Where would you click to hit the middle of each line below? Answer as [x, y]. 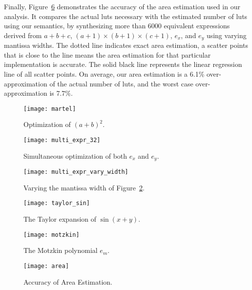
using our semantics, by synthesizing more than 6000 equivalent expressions [117, 26]
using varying [226, 35]
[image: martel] [50, 109]
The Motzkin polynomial [61, 250]
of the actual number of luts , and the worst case [121, 83]
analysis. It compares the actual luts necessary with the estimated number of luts [126, 16]
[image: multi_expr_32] [62, 140]
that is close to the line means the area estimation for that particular [107, 54]
